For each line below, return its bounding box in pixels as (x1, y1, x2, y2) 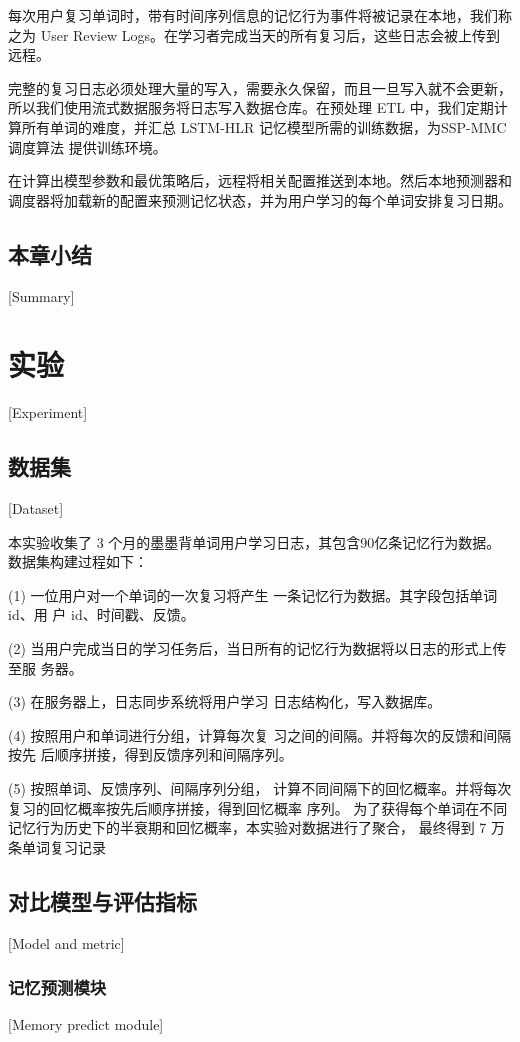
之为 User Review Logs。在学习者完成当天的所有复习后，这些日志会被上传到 (8, 24, 501, 45)
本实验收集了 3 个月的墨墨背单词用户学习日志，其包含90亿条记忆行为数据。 (8, 531, 501, 552)
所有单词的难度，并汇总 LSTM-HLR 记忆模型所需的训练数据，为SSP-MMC (21, 116, 507, 137)
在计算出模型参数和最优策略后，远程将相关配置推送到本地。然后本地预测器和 (8, 170, 512, 191)
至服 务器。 (8, 657, 83, 678)
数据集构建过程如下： (8, 551, 148, 572)
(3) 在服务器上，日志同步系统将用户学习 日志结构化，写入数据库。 (8, 691, 442, 712)
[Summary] (8, 285, 75, 306)
